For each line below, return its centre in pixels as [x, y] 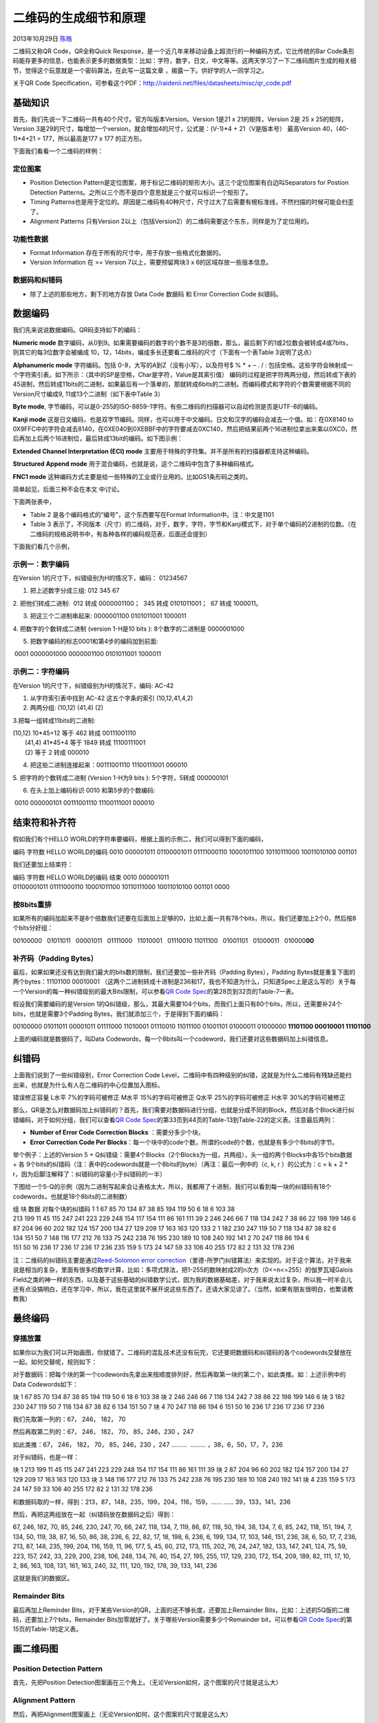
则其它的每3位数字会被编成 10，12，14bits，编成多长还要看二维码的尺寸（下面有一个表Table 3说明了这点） [164, 352]
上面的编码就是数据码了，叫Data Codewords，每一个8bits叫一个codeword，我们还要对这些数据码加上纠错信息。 [172, 1039]
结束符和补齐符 [44, 823]
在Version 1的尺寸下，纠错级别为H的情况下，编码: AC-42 [93, 685]
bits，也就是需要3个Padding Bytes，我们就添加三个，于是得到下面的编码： [119, 1014]
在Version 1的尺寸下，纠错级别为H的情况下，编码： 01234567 [100, 578]
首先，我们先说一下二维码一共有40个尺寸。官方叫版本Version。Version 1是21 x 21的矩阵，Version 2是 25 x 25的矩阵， [180, 119]
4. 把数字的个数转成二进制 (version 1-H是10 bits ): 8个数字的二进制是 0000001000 [128, 629]
